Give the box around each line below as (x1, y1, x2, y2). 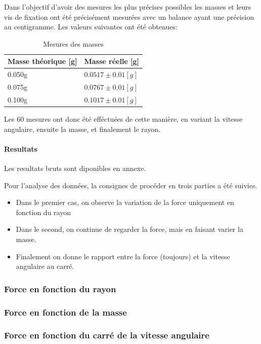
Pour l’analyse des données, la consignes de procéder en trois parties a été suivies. (4, 180, 257, 190)
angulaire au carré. (16, 261, 74, 271)
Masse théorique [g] (8, 56, 77, 66)
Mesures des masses (43, 38, 104, 49)
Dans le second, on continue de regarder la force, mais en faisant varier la (16, 224, 243, 234)
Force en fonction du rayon (4, 282, 116, 295)
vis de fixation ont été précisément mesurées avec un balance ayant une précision (4, 11, 254, 22)
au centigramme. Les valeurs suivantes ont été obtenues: (4, 21, 178, 32)
